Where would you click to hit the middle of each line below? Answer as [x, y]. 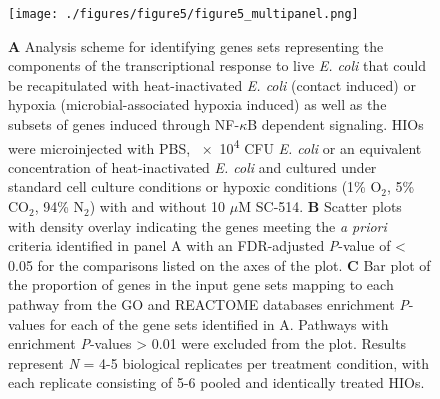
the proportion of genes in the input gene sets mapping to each [201, 284]
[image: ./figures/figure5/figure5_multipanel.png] [183, 14]
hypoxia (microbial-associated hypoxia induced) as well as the [197, 104]
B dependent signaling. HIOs [335, 124]
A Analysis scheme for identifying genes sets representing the [196, 45]
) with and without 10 [157, 206]
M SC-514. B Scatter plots [320, 206]
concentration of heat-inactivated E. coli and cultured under [192, 166]
